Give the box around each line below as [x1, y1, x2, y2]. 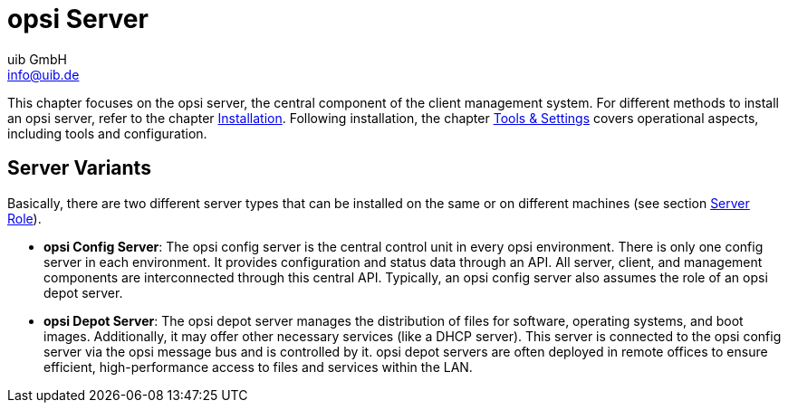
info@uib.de [7, 66, 80, 82]
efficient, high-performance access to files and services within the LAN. [43, 358, 473, 375]
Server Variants [7, 157, 151, 180]
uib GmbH [7, 51, 67, 67]
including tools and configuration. [7, 125, 207, 141]
